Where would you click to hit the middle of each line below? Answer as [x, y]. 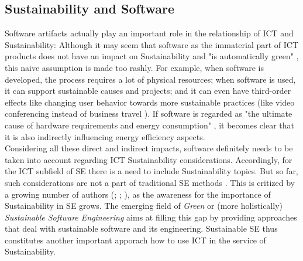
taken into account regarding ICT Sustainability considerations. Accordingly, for [149, 159]
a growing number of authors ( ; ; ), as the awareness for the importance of [138, 194]
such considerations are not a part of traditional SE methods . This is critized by [150, 182]
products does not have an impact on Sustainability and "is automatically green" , [152, 56]
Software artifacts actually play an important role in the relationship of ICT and [149, 33]
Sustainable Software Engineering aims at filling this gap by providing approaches [151, 217]
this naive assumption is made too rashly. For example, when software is [135, 67]
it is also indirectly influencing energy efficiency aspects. [105, 136]
